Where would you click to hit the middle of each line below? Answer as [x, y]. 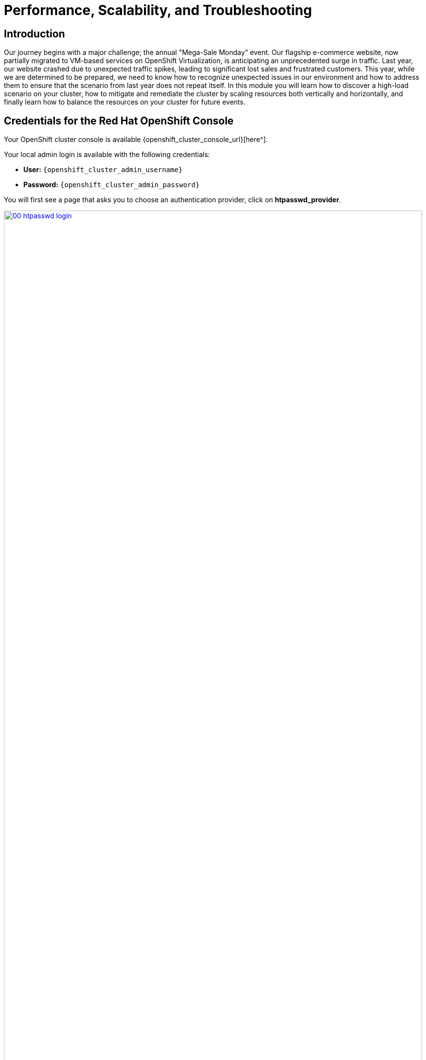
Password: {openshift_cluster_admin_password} [112, 185]
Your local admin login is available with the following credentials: [107, 155]
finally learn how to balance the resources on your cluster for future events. [125, 102]
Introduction [35, 34]
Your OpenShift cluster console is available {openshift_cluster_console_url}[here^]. [136, 140]
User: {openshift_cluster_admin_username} [103, 170]
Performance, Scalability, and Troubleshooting [158, 10]
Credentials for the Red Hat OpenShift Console [119, 121]
